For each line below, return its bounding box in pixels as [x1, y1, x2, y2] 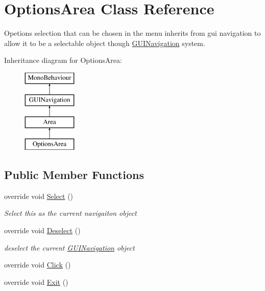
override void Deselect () [4, 225, 81, 236]
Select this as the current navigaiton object [4, 208, 137, 218]
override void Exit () [4, 276, 68, 287]
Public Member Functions [4, 167, 144, 183]
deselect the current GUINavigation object [4, 242, 135, 253]
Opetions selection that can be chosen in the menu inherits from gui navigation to [4, 28, 261, 38]
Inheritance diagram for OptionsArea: [4, 55, 122, 65]
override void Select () [4, 190, 74, 201]
